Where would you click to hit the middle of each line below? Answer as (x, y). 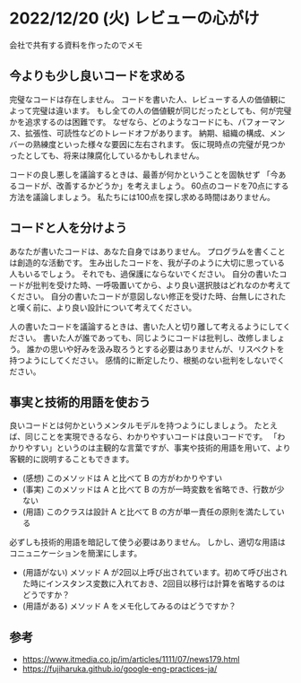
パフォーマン (262, 121)
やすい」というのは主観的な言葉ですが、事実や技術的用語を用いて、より (158, 448)
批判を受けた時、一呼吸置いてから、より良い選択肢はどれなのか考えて (162, 285)
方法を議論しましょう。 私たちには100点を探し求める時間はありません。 (142, 197)
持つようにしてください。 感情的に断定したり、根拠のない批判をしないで (143, 360)
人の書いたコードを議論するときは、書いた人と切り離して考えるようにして (146, 326)
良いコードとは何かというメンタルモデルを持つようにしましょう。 (131, 425)
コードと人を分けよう (68, 228)
